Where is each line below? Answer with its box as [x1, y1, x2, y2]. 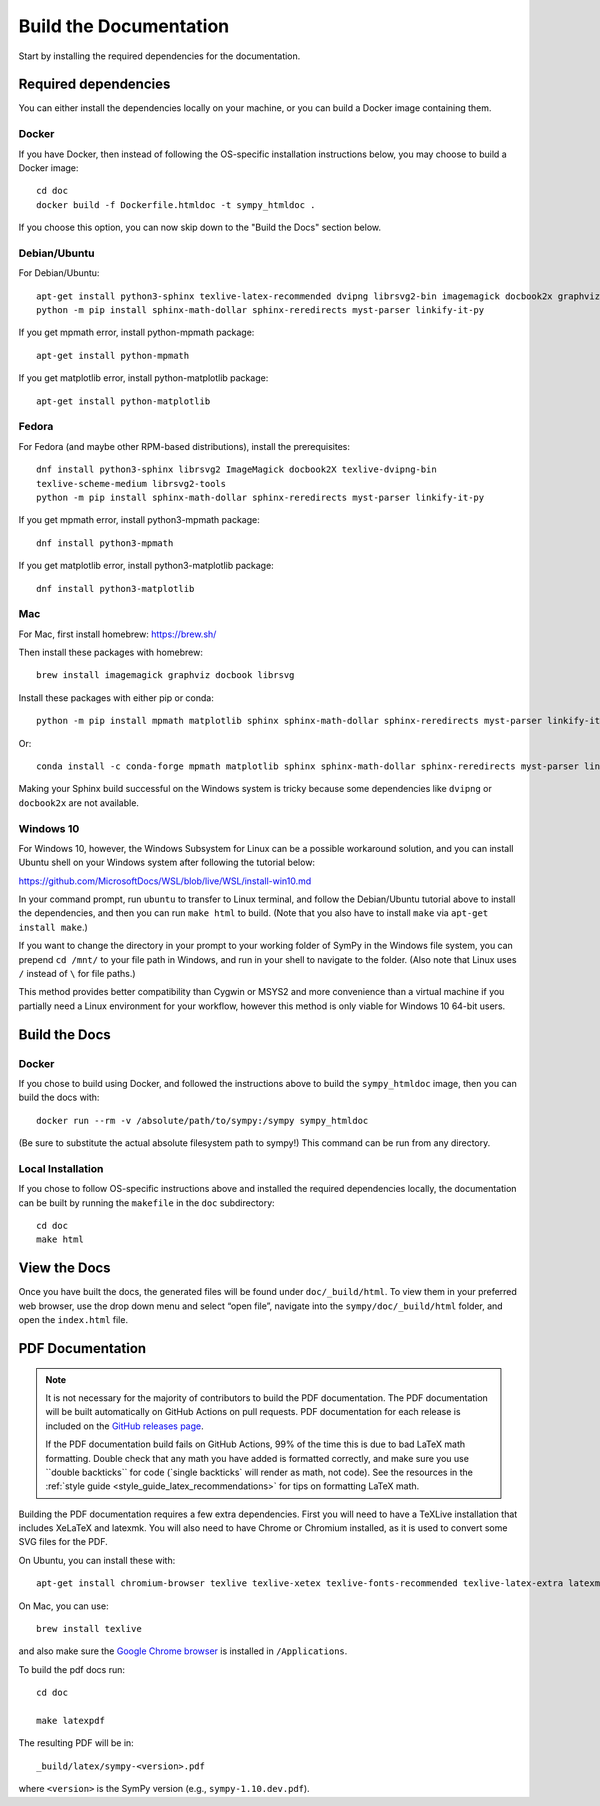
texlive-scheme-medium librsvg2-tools [36, 478, 227, 489]
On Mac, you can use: [18, 1600, 109, 1612]
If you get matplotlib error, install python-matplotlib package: [18, 372, 269, 384]
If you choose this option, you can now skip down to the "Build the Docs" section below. [18, 221, 382, 234]
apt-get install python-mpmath [36, 350, 190, 361]
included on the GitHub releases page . [45, 1420, 204, 1432]
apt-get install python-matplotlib [36, 395, 211, 407]
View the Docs [18, 1260, 111, 1277]
